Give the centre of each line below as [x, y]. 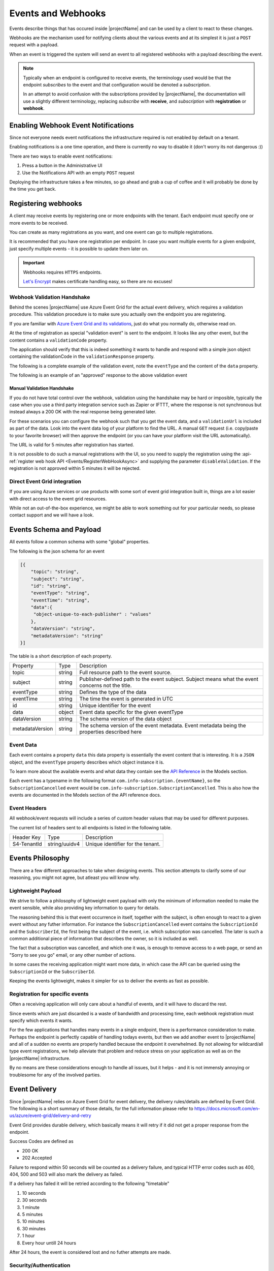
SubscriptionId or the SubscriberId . [52, 972]
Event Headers [28, 808]
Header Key [26, 837]
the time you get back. [33, 189]
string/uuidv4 [64, 844]
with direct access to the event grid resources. [58, 499]
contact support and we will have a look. [52, 515]
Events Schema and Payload [55, 529]
